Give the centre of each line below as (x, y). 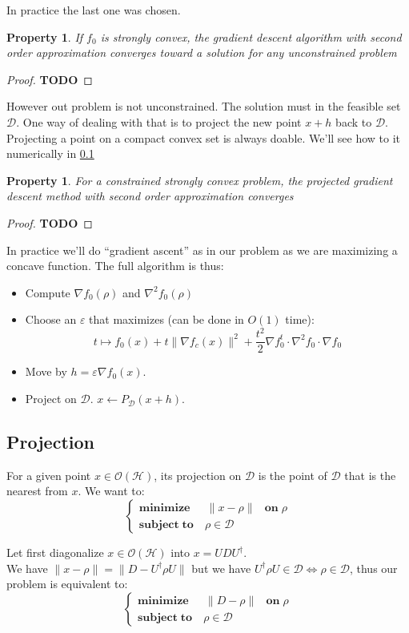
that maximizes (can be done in (166, 319)
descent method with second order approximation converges (150, 196)
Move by (46, 371)
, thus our (373, 568)
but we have (221, 568)
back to (354, 121)
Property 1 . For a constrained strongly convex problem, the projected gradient (200, 180)
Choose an (51, 319)
